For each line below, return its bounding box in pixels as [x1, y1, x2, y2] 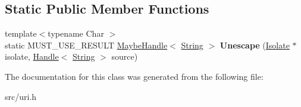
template [5, 27, 37, 40]
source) [111, 50, 138, 63]
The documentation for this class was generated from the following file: [5, 70, 264, 82]
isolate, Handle [5, 50, 59, 63]
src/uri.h [5, 90, 37, 102]
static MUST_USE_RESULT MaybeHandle [5, 38, 168, 51]
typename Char [48, 27, 104, 40]
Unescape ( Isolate [220, 38, 290, 51]
